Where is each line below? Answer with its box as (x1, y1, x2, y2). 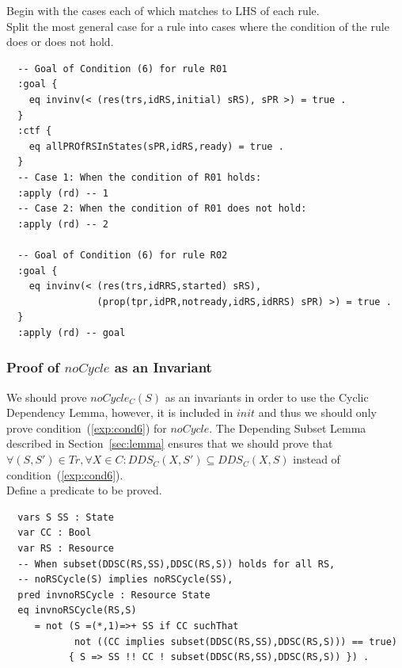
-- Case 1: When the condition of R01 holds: (17, 171, 262, 183)
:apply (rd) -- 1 (17, 187, 108, 199)
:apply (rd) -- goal (17, 326, 126, 338)
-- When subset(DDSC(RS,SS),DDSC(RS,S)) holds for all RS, (17, 558, 336, 570)
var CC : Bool (17, 527, 92, 539)
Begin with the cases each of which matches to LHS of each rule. (6, 2, 320, 18)
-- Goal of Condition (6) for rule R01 (17, 63, 228, 74)
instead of (293, 451, 340, 468)
